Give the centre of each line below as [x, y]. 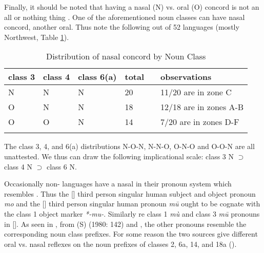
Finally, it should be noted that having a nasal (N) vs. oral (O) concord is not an [132, 7]
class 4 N [18, 166]
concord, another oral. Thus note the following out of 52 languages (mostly [122, 27]
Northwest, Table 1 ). [37, 37]
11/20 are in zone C [196, 92]
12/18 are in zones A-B [202, 107]
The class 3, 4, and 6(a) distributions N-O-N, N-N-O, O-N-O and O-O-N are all [129, 146]
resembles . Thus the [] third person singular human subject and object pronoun [130, 193]
